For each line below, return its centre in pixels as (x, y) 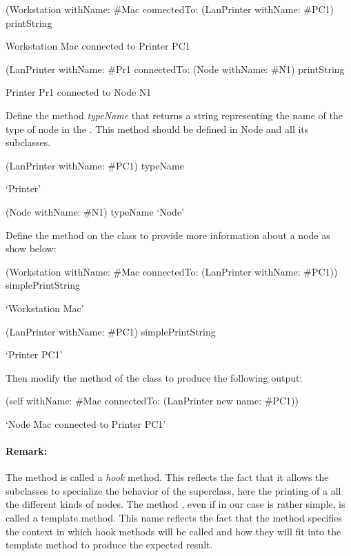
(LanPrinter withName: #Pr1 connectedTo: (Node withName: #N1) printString (175, 69)
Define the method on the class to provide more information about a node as (168, 235)
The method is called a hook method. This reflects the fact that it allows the (167, 477)
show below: (31, 248)
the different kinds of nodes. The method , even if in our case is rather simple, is (175, 504)
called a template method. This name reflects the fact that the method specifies (174, 518)
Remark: (27, 451)
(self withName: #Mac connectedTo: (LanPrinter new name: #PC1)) (152, 401)
